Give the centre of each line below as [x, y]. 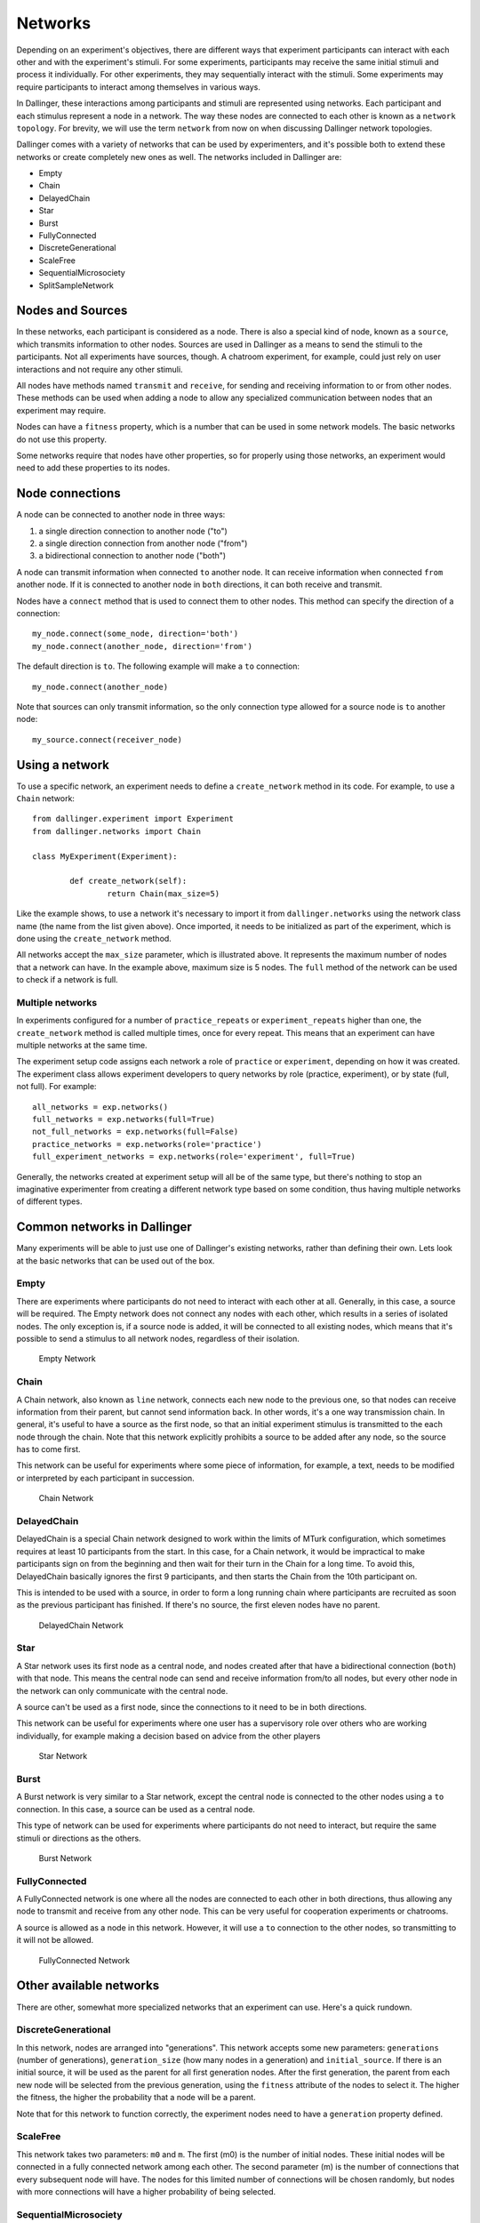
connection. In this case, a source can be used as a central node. [136, 1809]
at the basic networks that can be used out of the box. [116, 1260]
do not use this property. [61, 439]
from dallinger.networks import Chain [117, 831]
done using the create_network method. [94, 938]
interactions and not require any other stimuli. [100, 369]
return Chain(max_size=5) [164, 893]
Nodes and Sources [72, 311]
